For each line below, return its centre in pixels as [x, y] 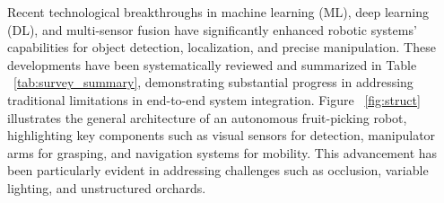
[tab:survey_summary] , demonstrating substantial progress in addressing [213, 82]
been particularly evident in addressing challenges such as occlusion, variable [218, 170]
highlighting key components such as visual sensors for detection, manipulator [222, 135]
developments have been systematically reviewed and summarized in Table [212, 64]
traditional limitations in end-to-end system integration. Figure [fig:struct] [214, 99]
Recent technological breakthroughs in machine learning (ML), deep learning [218, 12]
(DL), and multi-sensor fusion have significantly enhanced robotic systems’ [212, 29]
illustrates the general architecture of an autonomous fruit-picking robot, [207, 117]
